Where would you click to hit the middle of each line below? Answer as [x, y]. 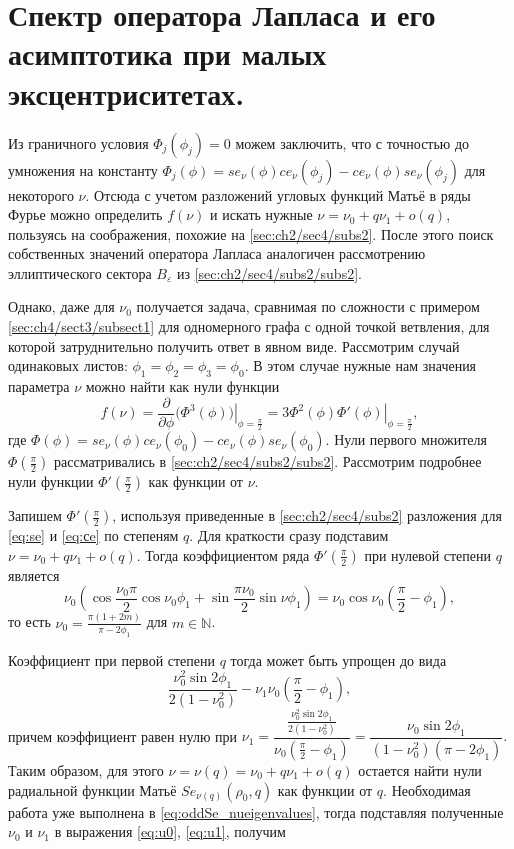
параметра [39, 386]
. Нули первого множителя [406, 439]
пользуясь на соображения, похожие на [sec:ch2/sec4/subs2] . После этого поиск [251, 233]
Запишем [35, 515]
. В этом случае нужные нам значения [360, 365]
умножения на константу [83, 169]
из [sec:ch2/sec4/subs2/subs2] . [269, 272]
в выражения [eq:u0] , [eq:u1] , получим [170, 831]
